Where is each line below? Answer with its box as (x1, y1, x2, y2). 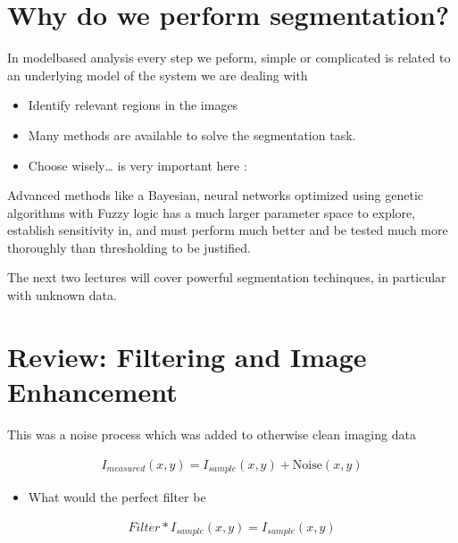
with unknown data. (7, 286, 117, 305)
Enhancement (7, 373, 178, 410)
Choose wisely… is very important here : (28, 155, 247, 174)
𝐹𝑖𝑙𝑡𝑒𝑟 (128, 521, 161, 534)
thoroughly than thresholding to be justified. (7, 238, 251, 256)
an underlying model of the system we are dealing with (7, 65, 308, 84)
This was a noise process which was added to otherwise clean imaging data (7, 424, 416, 443)
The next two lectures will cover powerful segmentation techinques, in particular (7, 268, 446, 287)
